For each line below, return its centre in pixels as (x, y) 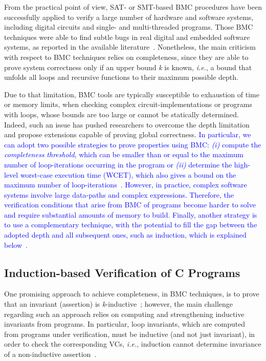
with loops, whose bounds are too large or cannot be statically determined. (121, 114)
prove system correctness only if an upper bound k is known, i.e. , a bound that (128, 67)
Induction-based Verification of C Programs (122, 272)
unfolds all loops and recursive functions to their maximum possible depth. (121, 77)
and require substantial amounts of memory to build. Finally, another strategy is (131, 214)
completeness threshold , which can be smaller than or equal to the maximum (124, 154)
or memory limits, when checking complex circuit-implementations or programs (128, 104)
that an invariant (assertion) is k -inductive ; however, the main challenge (119, 304)
